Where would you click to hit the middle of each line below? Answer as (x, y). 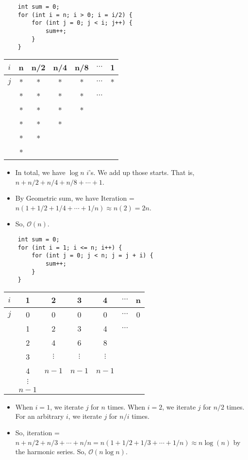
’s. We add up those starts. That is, (142, 172)
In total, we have (40, 172)
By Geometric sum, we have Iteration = (75, 198)
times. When (126, 406)
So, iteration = (37, 433)
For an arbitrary (40, 416)
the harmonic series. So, (51, 452)
